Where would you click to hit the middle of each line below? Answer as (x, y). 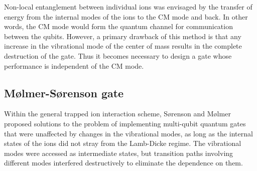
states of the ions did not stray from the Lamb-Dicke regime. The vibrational (123, 143)
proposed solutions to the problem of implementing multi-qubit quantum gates (125, 123)
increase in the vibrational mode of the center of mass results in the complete (123, 46)
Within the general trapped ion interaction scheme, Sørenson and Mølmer (117, 114)
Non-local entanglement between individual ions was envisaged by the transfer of (128, 7)
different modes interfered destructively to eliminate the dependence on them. (123, 163)
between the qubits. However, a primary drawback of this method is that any (123, 36)
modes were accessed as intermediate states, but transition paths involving (119, 153)
